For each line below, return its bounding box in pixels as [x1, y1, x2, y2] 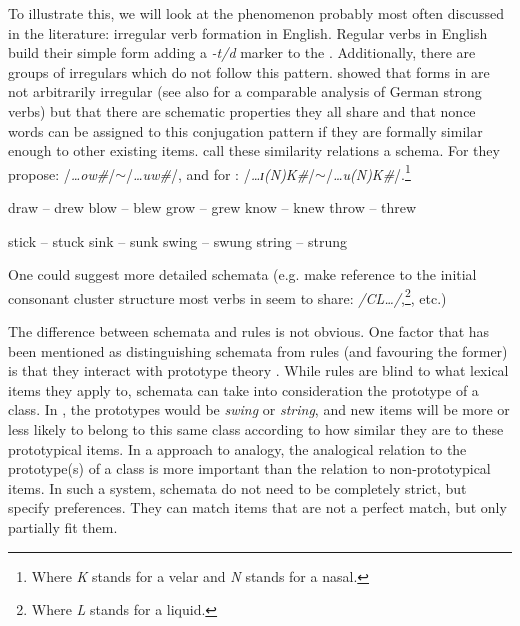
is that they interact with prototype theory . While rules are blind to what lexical [8, 360, 509, 381]
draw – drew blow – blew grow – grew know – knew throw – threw [8, 197, 417, 217]
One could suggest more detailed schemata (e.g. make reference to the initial [8, 264, 477, 285]
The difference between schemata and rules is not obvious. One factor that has [8, 321, 490, 342]
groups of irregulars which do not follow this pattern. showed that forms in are [8, 61, 490, 82]
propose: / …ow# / [8, 163, 116, 184]
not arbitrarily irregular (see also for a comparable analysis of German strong [8, 81, 482, 102]
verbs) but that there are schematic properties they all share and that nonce [8, 100, 476, 121]
